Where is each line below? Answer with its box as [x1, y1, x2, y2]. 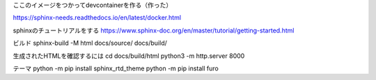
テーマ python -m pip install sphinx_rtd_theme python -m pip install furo [13, 64, 219, 72]
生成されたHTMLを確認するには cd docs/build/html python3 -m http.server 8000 [13, 52, 245, 60]
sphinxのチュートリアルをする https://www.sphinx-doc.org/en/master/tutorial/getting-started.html [13, 26, 295, 34]
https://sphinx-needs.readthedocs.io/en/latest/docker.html [13, 14, 181, 22]
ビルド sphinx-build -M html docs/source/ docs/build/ [13, 39, 167, 48]
